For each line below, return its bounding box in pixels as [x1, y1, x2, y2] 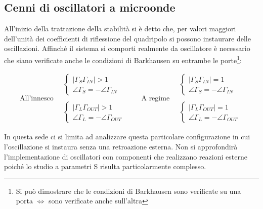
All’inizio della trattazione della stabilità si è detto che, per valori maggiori [4, 23, 236, 34]
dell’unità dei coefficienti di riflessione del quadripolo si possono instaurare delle [4, 33, 251, 43]
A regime [141, 94, 170, 102]
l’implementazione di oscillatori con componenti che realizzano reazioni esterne [4, 151, 247, 162]
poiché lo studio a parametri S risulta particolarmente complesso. [4, 161, 206, 172]
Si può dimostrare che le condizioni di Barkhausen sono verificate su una [16, 185, 241, 196]
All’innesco [20, 94, 54, 102]
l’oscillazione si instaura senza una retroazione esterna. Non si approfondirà [4, 141, 238, 151]
